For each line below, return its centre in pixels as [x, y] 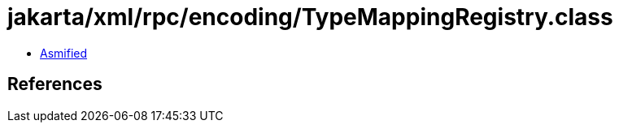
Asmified [64, 53]
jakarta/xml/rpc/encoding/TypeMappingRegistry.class [310, 17]
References [55, 84]
